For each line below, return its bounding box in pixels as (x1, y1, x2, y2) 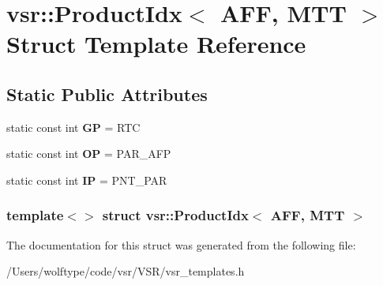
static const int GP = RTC (6, 118, 141, 135)
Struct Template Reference (6, 28, 306, 60)
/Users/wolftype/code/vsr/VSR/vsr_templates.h (6, 263, 245, 279)
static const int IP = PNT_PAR (6, 171, 167, 188)
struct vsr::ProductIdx (102, 205, 249, 225)
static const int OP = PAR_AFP (6, 145, 171, 162)
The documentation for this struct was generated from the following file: (6, 236, 356, 253)
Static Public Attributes (6, 81, 208, 106)
